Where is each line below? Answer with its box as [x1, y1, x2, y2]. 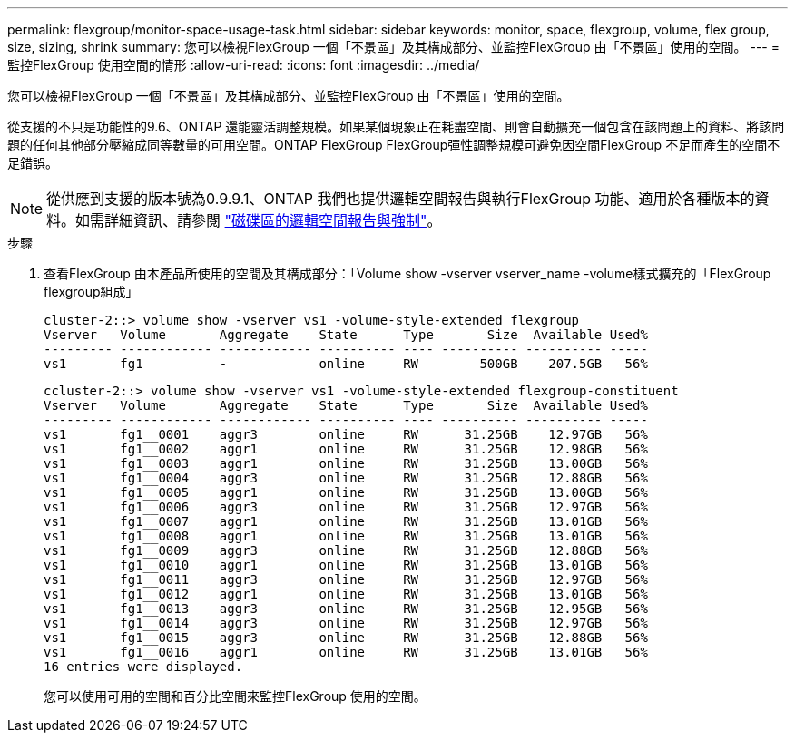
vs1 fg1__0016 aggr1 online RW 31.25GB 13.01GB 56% [44, 645, 648, 659]
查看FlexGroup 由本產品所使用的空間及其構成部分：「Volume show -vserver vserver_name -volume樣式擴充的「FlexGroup [44, 266, 771, 281]
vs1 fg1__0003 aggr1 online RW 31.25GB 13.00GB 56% [44, 456, 648, 471]
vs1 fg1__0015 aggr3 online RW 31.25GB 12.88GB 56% [44, 630, 648, 645]
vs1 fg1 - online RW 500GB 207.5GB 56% [44, 356, 648, 371]
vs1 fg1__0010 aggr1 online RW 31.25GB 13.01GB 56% [44, 558, 648, 572]
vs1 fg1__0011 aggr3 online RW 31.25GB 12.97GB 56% [44, 572, 648, 587]
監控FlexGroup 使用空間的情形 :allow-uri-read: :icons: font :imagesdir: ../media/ [7, 57, 480, 73]
